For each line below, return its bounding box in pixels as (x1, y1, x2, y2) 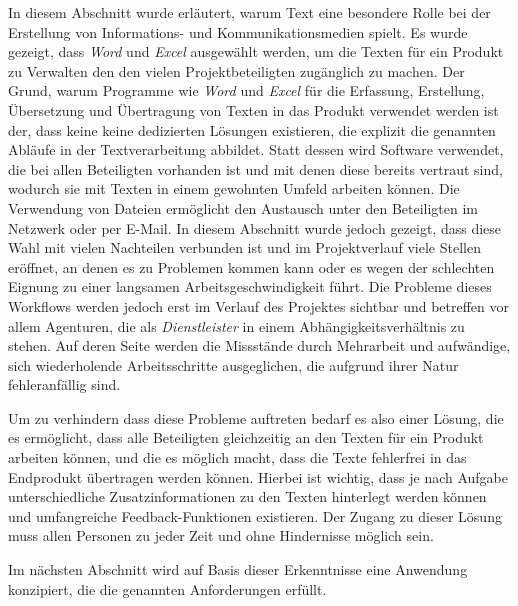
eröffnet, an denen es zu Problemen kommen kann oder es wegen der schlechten (8, 256, 495, 277)
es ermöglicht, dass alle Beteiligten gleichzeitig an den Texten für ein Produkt (8, 427, 484, 448)
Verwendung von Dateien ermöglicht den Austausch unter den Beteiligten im (8, 197, 479, 218)
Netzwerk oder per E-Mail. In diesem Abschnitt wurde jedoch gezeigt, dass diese (8, 217, 502, 238)
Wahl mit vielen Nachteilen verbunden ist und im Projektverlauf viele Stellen (8, 237, 481, 258)
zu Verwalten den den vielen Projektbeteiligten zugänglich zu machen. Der (8, 60, 465, 81)
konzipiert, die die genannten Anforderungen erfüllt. (8, 578, 327, 599)
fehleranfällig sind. (8, 374, 121, 395)
